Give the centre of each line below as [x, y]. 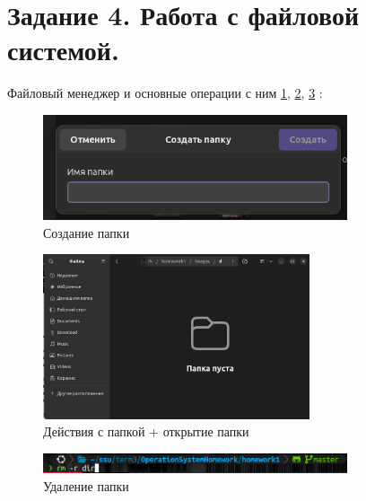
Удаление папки [86, 485]
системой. [63, 50]
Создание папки [87, 232]
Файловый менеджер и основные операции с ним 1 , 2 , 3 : [165, 93]
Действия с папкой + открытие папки [146, 431]
